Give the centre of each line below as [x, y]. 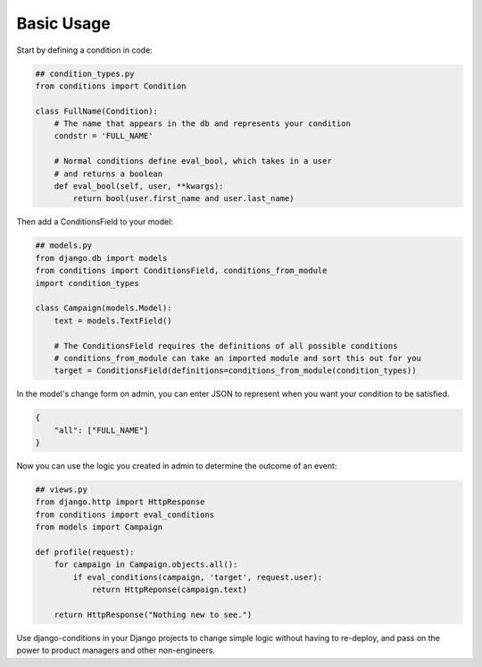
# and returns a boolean [108, 173]
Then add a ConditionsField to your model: [95, 222]
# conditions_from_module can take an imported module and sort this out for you [237, 358]
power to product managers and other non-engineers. [116, 650]
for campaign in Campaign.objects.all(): [146, 565]
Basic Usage [63, 23]
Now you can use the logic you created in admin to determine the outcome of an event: [177, 466]
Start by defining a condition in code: [85, 50]
